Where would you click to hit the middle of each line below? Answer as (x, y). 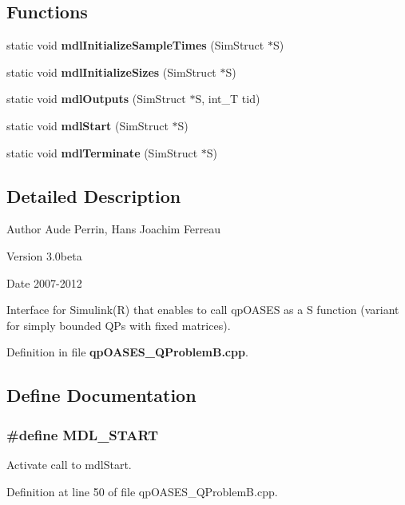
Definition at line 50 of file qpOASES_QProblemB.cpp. (142, 491)
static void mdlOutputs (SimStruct (96, 99)
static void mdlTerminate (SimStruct (102, 152)
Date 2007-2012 (44, 282)
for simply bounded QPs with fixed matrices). (119, 325)
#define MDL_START (83, 434)
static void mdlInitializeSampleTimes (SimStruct (135, 45)
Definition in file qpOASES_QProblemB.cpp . (127, 352)
